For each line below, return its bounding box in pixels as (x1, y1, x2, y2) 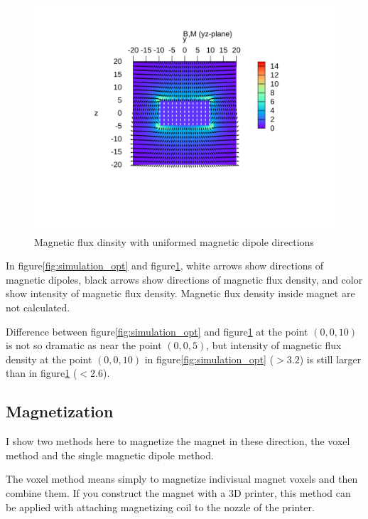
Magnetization (6, 400, 114, 422)
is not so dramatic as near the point (6, 338, 162, 353)
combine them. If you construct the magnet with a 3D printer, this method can (6, 485, 351, 500)
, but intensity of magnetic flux (206, 338, 342, 353)
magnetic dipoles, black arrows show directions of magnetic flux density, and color (6, 272, 363, 287)
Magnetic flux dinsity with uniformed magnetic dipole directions (34, 234, 314, 249)
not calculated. (6, 299, 70, 314)
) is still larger (299, 351, 362, 366)
